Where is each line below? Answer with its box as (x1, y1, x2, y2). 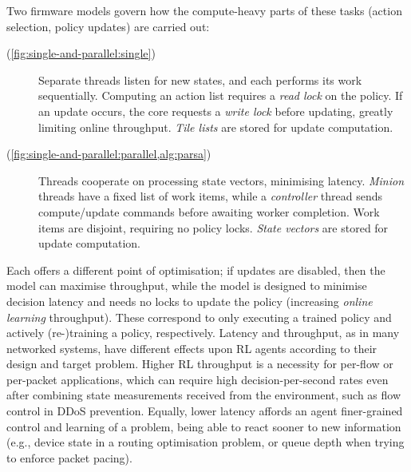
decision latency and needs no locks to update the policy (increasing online (6, 292, 373, 309)
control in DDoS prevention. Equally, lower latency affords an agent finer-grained (6, 403, 403, 419)
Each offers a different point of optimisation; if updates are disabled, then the (6, 261, 385, 278)
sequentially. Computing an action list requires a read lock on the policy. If (38, 87, 403, 104)
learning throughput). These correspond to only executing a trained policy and (6, 308, 392, 325)
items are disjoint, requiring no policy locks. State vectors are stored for (38, 219, 389, 236)
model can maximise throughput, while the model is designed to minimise (6, 277, 367, 294)
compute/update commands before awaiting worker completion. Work (38, 203, 380, 220)
